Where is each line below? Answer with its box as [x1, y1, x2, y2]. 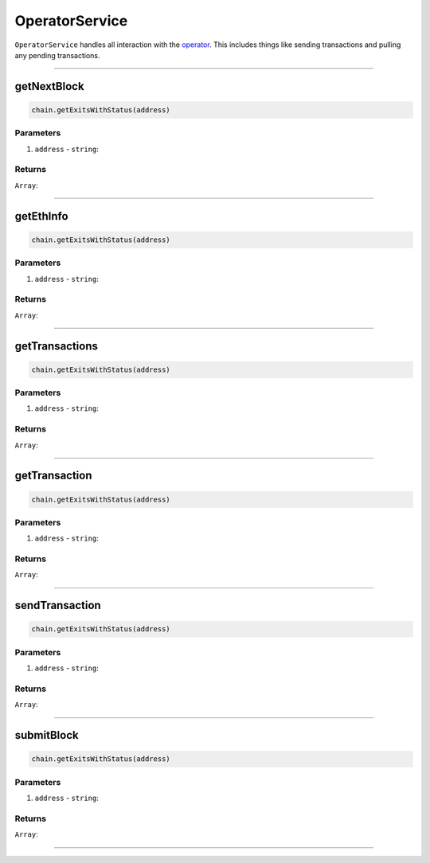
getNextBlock [14, 80, 84, 93]
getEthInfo [14, 209, 68, 223]
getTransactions [14, 339, 99, 353]
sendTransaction [14, 599, 101, 612]
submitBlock [14, 728, 79, 742]
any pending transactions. [14, 50, 100, 60]
